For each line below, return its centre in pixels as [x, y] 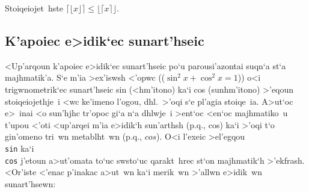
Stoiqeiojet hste [34, 8]
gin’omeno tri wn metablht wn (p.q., [73, 136]
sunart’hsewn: [30, 183]
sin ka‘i [20, 148]
